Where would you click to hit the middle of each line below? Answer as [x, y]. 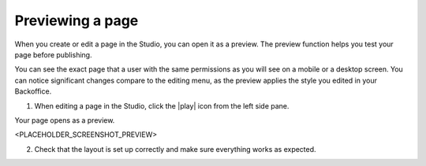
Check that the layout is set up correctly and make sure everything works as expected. [175, 149]
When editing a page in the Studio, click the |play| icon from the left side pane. [162, 105]
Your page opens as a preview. [65, 120]
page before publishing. [53, 54]
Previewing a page [77, 20]
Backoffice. [33, 91]
